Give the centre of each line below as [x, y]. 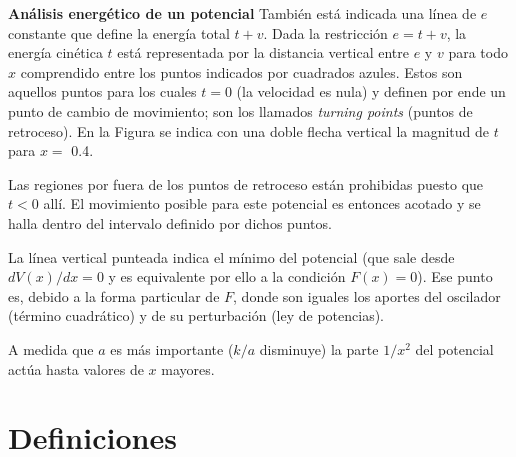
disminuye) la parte [319, 348]
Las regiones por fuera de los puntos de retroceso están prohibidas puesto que [246, 183]
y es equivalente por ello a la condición [227, 276]
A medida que [51, 348]
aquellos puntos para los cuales [102, 91]
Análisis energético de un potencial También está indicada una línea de [242, 13]
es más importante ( [172, 348]
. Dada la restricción [325, 32]
